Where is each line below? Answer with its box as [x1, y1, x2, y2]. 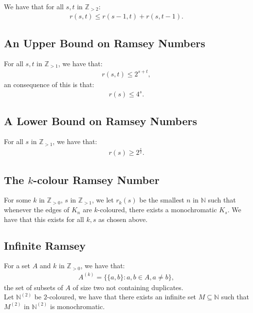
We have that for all [4, 1, 64, 11]
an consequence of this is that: [4, 79, 94, 89]
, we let [92, 195, 114, 205]
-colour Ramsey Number [33, 172, 160, 187]
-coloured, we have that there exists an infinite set [47, 292, 197, 302]
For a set [4, 260, 30, 271]
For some [4, 195, 31, 205]
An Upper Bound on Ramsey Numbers [4, 36, 205, 51]
